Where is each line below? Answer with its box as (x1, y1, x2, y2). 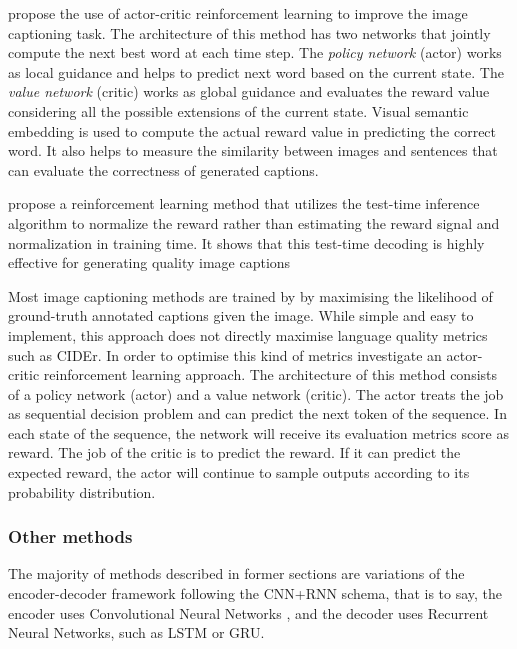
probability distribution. (8, 481, 156, 502)
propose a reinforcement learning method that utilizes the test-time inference (8, 193, 480, 214)
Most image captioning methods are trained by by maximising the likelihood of (8, 285, 493, 306)
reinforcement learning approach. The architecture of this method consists (43, 364, 498, 385)
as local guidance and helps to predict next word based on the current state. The (8, 61, 504, 82)
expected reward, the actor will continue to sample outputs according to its (8, 462, 470, 483)
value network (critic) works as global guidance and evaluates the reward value (8, 81, 490, 102)
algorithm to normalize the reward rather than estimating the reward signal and (8, 212, 500, 233)
